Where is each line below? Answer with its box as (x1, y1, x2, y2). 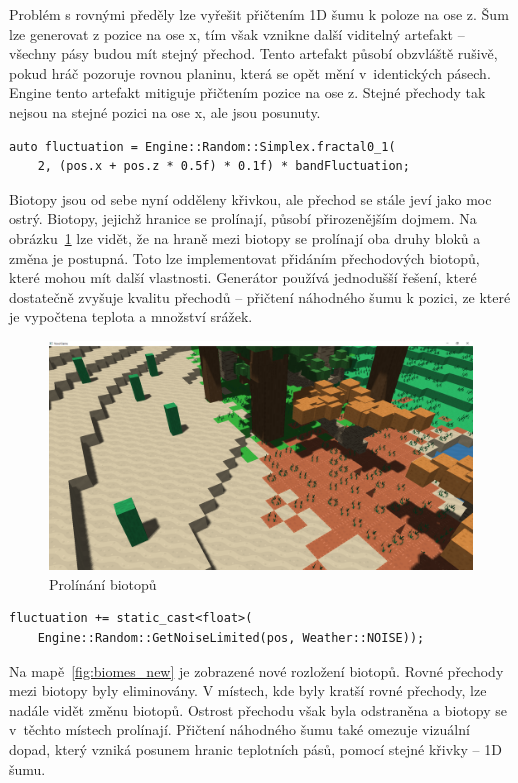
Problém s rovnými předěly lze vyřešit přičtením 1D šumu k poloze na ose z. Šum (9, 4, 509, 24)
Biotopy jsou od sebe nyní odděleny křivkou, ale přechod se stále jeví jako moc (9, 188, 492, 209)
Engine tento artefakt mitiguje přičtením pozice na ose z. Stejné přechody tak (9, 82, 486, 103)
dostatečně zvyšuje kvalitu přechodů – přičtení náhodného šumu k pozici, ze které (9, 286, 511, 307)
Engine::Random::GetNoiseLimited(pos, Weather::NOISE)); (37, 631, 425, 646)
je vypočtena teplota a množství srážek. (9, 306, 253, 327)
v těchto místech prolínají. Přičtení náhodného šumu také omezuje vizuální (9, 719, 470, 740)
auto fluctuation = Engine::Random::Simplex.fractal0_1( (9, 139, 396, 154)
